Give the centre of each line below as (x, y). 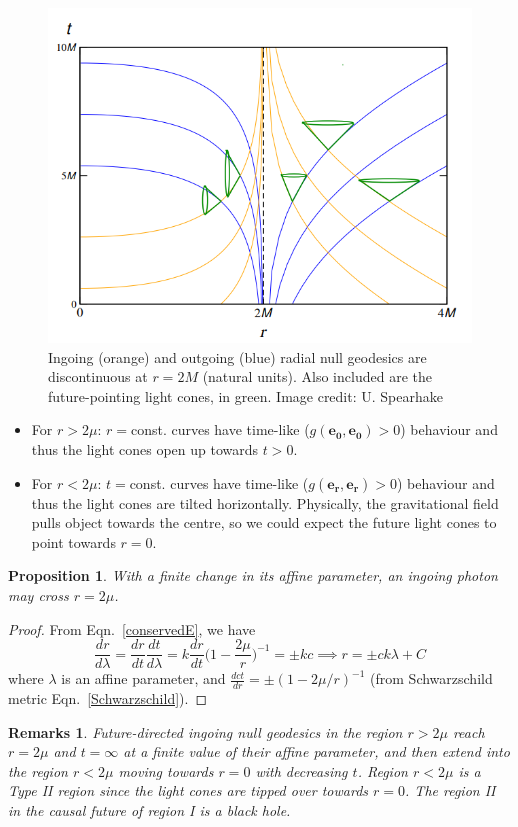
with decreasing (301, 770)
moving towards (166, 770)
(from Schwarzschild (431, 678)
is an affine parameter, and (143, 678)
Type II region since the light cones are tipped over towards (188, 790)
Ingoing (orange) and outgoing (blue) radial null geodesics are (237, 356)
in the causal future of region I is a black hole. (149, 809)
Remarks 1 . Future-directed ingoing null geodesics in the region (205, 731)
